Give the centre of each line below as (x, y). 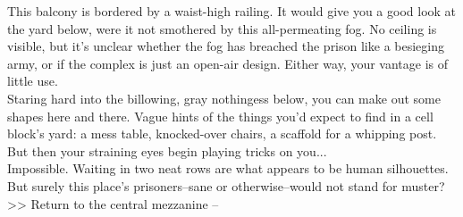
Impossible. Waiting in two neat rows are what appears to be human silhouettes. (228, 168)
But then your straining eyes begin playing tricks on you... (167, 150)
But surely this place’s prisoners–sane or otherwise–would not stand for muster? (226, 185)
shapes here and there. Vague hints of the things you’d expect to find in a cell (220, 116)
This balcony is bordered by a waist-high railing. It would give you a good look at (232, 11)
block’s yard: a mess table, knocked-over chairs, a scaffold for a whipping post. (222, 134)
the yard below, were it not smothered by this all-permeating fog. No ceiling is (222, 28)
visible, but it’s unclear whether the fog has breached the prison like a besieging (226, 46)
